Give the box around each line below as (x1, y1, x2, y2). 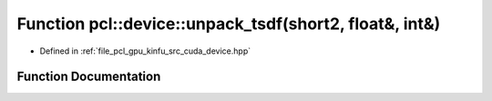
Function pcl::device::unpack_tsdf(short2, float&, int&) (16, 14, 441, 34)
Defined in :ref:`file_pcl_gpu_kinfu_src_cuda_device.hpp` (39, 45, 251, 56)
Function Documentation (16, 69, 161, 85)
